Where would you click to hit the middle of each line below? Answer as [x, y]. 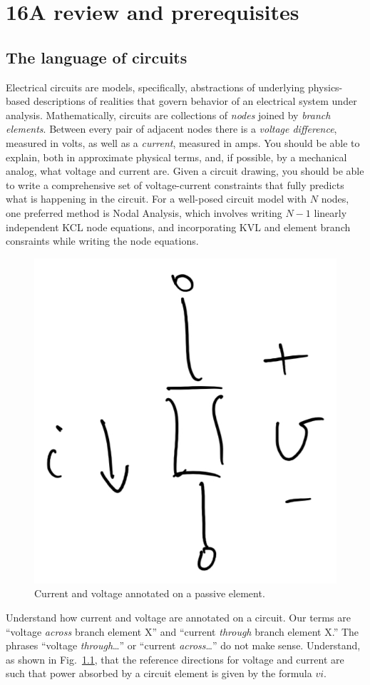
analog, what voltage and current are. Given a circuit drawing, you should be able [185, 171]
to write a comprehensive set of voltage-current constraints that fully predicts [175, 184]
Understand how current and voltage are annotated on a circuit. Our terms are [178, 618]
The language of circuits [97, 57]
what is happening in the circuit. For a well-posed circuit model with [156, 199]
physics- [325, 87]
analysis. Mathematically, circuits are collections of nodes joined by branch [168, 115]
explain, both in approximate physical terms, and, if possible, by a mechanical [176, 157]
